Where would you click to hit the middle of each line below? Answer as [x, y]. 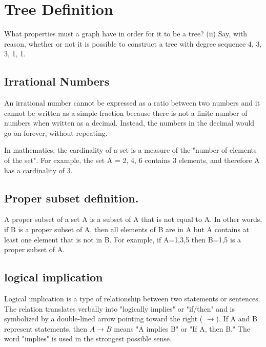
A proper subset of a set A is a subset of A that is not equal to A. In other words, [133, 219]
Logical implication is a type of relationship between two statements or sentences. [132, 299]
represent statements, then [46, 328]
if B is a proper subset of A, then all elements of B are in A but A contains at [127, 229]
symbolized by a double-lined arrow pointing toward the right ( [104, 319]
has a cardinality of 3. [38, 170]
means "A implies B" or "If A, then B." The [182, 328]
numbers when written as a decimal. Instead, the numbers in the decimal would [129, 123]
